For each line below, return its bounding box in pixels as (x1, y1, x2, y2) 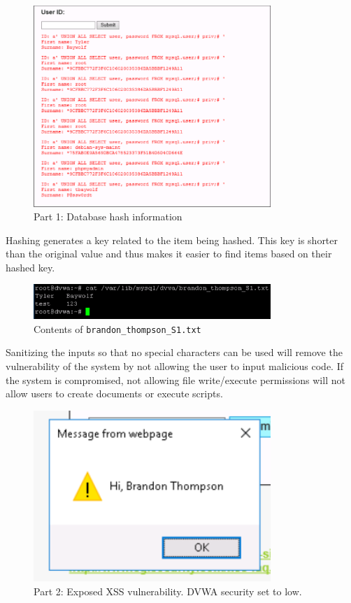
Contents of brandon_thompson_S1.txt (34, 321, 201, 336)
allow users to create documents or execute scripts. (6, 386, 223, 401)
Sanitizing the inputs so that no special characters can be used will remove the (6, 345, 343, 360)
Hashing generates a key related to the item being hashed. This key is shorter (6, 232, 338, 247)
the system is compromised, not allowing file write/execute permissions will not (6, 372, 345, 387)
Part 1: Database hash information (34, 209, 182, 224)
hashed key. (6, 260, 55, 274)
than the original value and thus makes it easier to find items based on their (6, 246, 332, 261)
